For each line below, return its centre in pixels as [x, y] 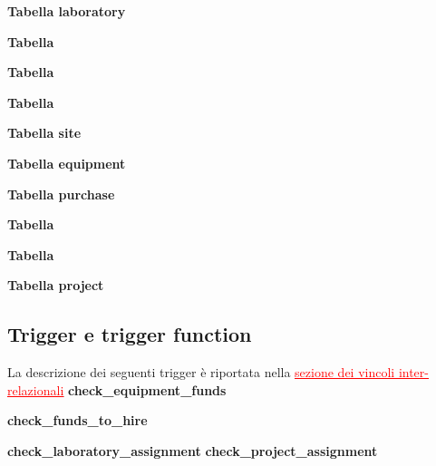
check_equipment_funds [147, 389]
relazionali [36, 389]
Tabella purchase [61, 194]
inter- [413, 372]
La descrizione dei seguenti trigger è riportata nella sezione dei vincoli [201, 372]
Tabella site [44, 133]
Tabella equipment [67, 163]
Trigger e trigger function [130, 334]
